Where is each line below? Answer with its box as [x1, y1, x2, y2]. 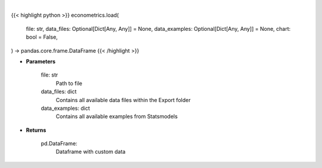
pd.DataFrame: [41, 140, 78, 147]
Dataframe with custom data [55, 148, 126, 156]
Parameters [26, 58, 56, 65]
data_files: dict [41, 88, 77, 95]
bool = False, [26, 33, 58, 41]
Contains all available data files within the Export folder [55, 96, 191, 103]
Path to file [55, 80, 83, 87]
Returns [26, 126, 47, 134]
